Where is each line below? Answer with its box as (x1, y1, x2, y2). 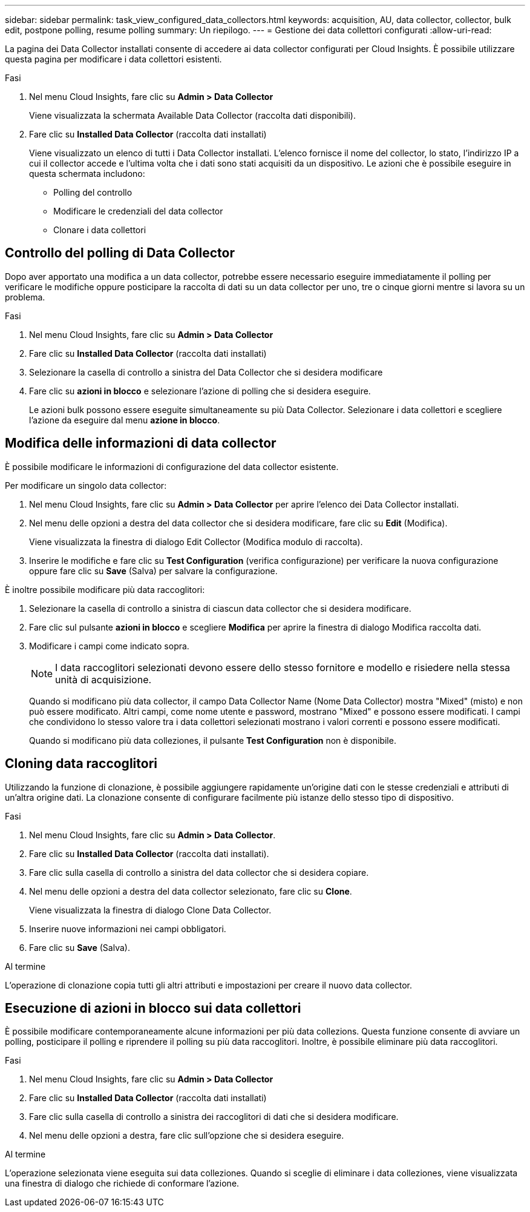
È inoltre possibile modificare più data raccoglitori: (5, 584, 205, 595)
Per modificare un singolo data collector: (5, 480, 167, 491)
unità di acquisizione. (55, 673, 152, 686)
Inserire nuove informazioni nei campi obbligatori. (29, 923, 226, 934)
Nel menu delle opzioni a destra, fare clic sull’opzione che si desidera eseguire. (29, 1130, 344, 1141)
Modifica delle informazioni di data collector (5, 435, 276, 451)
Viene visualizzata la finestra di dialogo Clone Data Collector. (29, 904, 272, 915)
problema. (5, 291, 45, 302)
